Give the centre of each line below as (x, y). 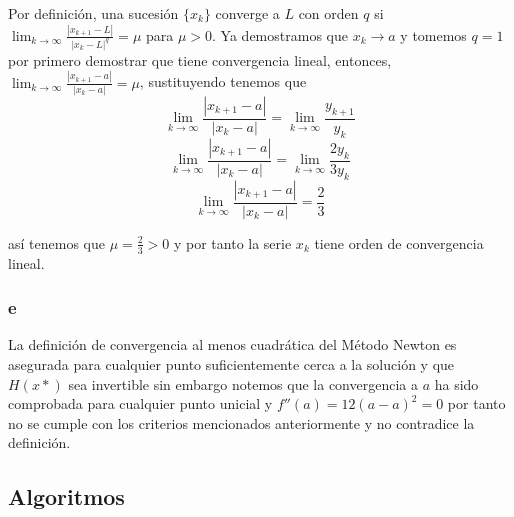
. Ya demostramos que (280, 34)
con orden (328, 13)
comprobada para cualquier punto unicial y (140, 403)
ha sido (456, 383)
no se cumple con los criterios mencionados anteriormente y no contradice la (241, 422)
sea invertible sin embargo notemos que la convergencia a (243, 383)
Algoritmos (66, 496)
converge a (247, 13)
